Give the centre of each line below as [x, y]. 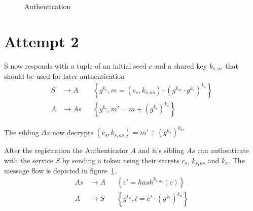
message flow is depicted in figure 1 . [60, 171]
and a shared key [181, 65]
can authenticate [223, 150]
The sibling [22, 132]
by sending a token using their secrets [121, 160]
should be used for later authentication [64, 76]
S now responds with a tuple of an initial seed [75, 65]
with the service [29, 160]
